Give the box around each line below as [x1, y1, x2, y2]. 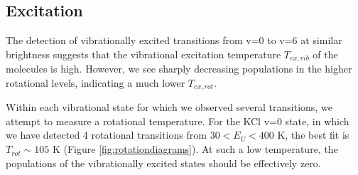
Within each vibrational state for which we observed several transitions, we [6, 100, 332, 115]
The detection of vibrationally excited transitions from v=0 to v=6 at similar [6, 33, 342, 48]
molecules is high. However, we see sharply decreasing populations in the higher [6, 61, 352, 76]
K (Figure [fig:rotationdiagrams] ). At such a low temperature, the [52, 142, 338, 157]
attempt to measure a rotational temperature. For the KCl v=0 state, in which [6, 113, 349, 128]
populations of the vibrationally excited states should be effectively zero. [6, 155, 321, 170]
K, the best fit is [277, 127, 349, 142]
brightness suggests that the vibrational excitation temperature [6, 46, 281, 61]
